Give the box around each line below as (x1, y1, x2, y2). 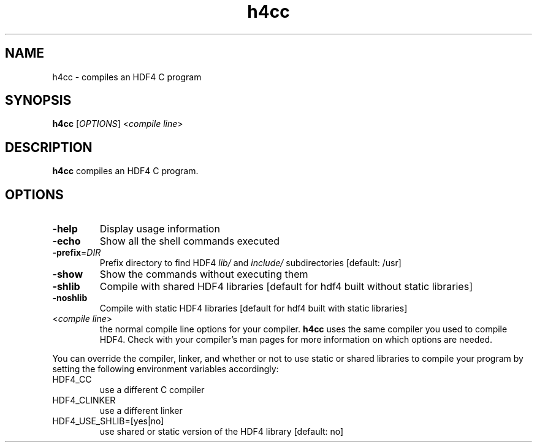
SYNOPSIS (5, 93, 72, 109)
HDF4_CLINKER (52, 395, 116, 406)
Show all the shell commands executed (99, 235, 280, 248)
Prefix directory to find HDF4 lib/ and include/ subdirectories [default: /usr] (99, 258, 402, 269)
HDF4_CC (52, 374, 92, 385)
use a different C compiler (99, 384, 205, 395)
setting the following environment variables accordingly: (52, 364, 279, 375)
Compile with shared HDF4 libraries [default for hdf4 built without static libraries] (99, 280, 473, 293)
